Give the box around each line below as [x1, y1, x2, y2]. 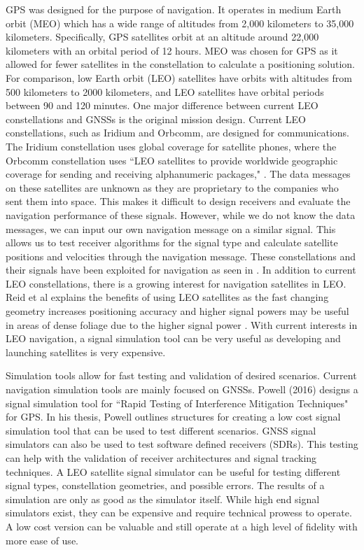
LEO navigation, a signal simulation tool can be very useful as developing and [6, 331, 341, 346]
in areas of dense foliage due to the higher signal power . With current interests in [6, 317, 358, 332]
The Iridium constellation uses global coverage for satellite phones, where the [6, 139, 337, 153]
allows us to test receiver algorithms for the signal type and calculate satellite [6, 235, 338, 250]
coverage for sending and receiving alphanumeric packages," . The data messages [6, 167, 351, 181]
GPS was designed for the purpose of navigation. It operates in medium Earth [6, 2, 342, 16]
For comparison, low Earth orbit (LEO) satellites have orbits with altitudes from [6, 70, 352, 85]
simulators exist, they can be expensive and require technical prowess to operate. [6, 505, 352, 520]
